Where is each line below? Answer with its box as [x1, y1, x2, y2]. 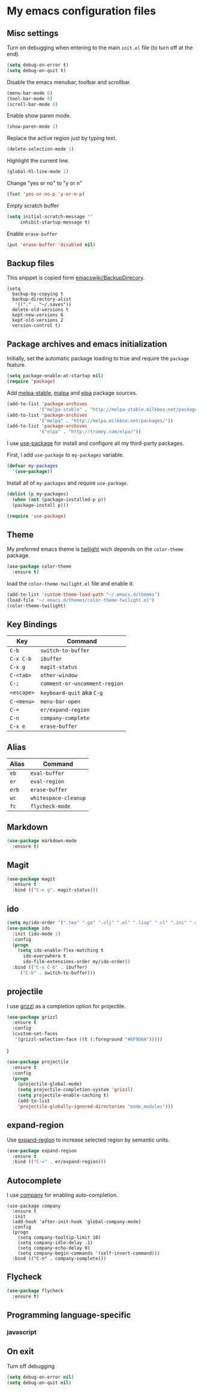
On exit [7, 1346, 34, 1357]
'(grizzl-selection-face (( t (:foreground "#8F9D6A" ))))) [14, 1036, 163, 1042]
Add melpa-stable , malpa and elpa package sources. [7, 389, 137, 396]
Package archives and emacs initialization [7, 339, 167, 349]
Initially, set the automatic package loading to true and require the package [7, 355, 189, 362]
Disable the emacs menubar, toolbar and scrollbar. [7, 78, 131, 85]
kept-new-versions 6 [12, 312, 64, 318]
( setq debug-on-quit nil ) [7, 1379, 71, 1385]
